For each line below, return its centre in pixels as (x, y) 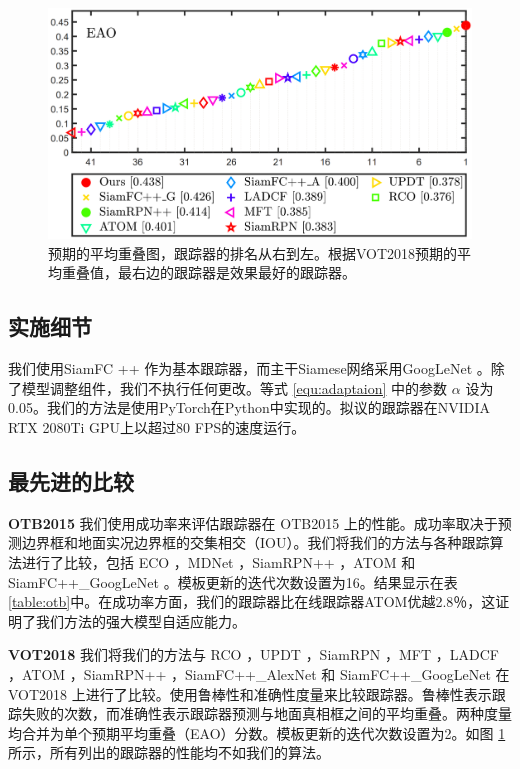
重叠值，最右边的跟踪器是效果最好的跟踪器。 (208, 272)
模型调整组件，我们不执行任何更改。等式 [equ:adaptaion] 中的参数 (234, 387)
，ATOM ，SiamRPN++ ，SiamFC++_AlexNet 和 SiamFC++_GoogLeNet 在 (259, 673)
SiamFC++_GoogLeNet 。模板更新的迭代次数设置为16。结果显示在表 (233, 581)
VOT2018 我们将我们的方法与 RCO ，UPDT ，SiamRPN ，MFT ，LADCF (253, 654)
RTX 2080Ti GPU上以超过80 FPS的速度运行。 (157, 427)
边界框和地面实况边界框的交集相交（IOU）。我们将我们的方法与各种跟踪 (255, 542)
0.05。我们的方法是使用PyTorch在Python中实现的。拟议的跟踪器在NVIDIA (249, 407)
